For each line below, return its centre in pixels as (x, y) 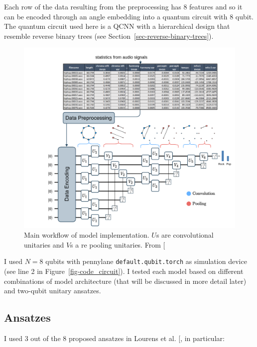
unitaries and (44, 244)
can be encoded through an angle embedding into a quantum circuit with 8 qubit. (129, 16)
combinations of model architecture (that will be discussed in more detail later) (125, 281)
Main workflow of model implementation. (87, 235)
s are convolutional (185, 235)
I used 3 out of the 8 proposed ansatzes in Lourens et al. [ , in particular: (114, 338)
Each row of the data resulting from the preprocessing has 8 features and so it (123, 6)
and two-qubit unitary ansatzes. (53, 291)
